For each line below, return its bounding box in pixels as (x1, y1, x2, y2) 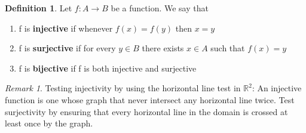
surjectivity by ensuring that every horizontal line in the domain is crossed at (5, 105, 288, 117)
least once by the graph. (5, 117, 93, 129)
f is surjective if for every (19, 42, 116, 54)
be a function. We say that (111, 2, 209, 14)
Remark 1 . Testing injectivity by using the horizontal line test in (5, 82, 241, 94)
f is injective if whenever (19, 21, 113, 34)
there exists (142, 42, 184, 54)
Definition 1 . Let (5, 2, 72, 14)
